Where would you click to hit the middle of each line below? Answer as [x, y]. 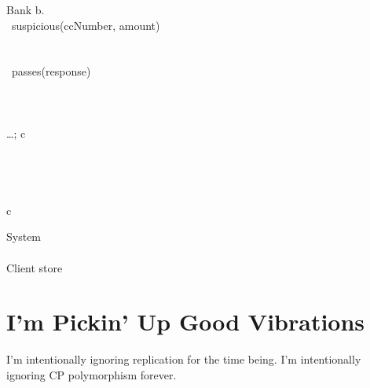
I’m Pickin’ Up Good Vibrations [186, 321]
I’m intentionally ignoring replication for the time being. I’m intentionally [184, 359]
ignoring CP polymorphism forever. [92, 374]
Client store [35, 267]
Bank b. [26, 9]
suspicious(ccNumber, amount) [86, 25]
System [24, 236]
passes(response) [51, 71]
